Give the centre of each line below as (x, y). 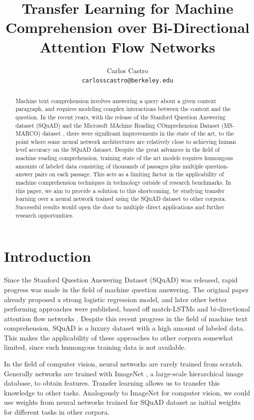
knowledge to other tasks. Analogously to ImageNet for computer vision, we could (127, 392)
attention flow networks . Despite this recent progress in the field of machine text (126, 318)
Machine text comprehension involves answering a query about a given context (116, 100)
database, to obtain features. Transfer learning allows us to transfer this (112, 383)
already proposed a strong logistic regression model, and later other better (115, 299)
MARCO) (28, 133)
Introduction (48, 256)
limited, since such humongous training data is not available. (95, 347)
